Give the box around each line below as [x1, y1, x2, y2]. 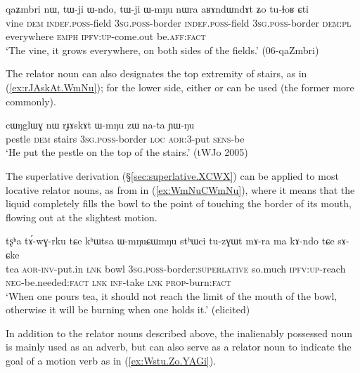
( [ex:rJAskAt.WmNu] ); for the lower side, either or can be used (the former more [6, 79, 354, 94]
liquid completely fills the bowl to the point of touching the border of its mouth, [6, 196, 352, 211]
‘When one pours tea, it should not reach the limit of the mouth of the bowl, [6, 288, 337, 303]
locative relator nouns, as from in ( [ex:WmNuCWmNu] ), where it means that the [6, 182, 355, 197]
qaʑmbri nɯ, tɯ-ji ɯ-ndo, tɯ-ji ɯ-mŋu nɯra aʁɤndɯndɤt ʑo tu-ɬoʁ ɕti [6, 1, 309, 15]
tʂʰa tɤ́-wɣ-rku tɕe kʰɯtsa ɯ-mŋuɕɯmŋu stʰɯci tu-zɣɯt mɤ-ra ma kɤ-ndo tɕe [6, 233, 335, 248]
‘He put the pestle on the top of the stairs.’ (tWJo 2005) [6, 145, 248, 159]
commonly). [6, 93, 56, 108]
